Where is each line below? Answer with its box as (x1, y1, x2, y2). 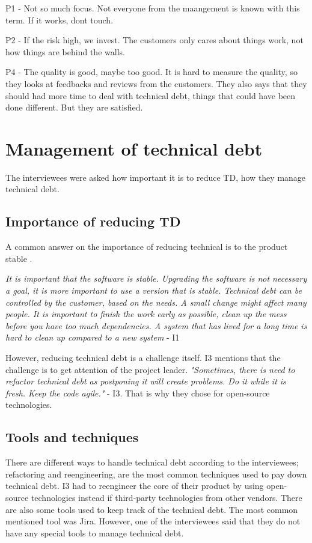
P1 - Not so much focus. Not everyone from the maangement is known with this (5, 2, 300, 14)
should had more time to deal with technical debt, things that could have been (5, 89, 296, 102)
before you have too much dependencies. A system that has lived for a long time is (5, 319, 307, 332)
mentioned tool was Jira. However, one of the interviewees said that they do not (5, 515, 301, 527)
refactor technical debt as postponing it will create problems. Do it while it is (5, 375, 286, 387)
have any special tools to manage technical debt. (5, 526, 184, 539)
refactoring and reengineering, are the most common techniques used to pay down (5, 467, 307, 480)
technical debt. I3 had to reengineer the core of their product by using (5, 479, 264, 492)
